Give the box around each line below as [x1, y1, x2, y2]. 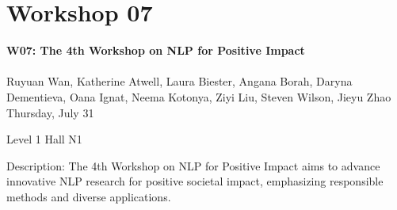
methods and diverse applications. [6, 188, 171, 204]
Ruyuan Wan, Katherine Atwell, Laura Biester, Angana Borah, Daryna [6, 73, 353, 90]
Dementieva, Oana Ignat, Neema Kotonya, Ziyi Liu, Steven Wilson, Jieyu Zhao [6, 88, 391, 105]
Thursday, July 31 [6, 104, 94, 120]
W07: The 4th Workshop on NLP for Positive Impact [6, 42, 305, 59]
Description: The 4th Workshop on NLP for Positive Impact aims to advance [6, 157, 380, 174]
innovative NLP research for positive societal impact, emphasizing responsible [6, 173, 384, 189]
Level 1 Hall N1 [6, 131, 82, 147]
